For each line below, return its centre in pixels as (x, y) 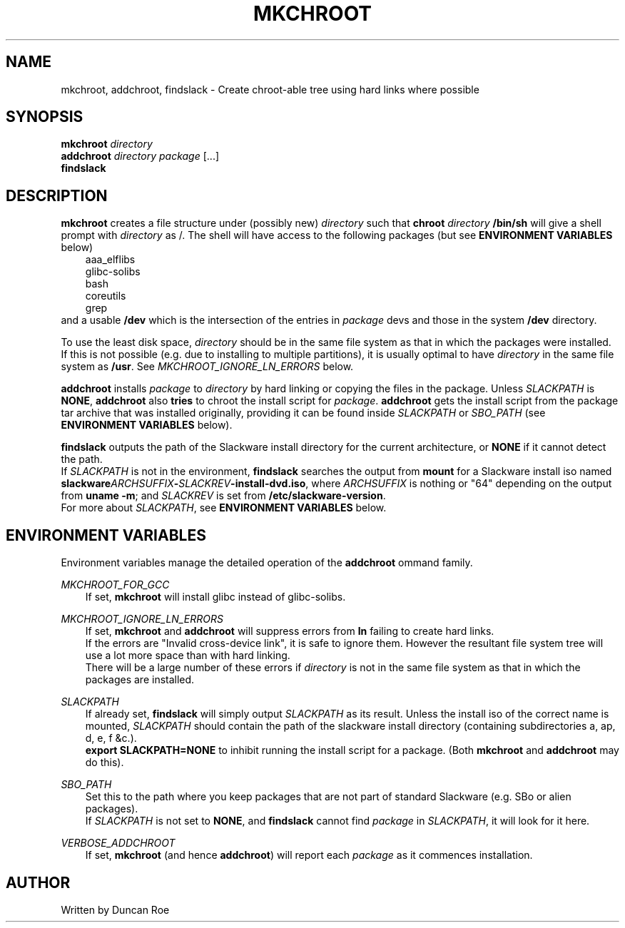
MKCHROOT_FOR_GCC (115, 585)
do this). (105, 763)
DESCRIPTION (57, 195)
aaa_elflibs (110, 260)
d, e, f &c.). (111, 738)
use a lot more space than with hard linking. (188, 656)
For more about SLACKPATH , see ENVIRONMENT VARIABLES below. (224, 508)
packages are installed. (140, 680)
